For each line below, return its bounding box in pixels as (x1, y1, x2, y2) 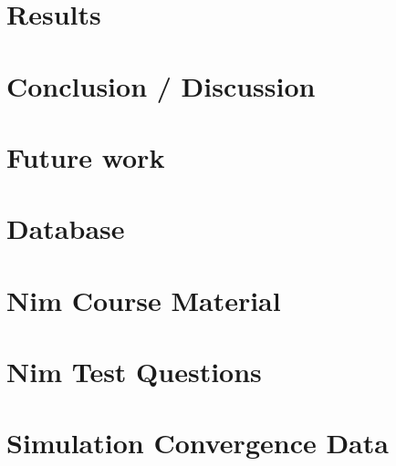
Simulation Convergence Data (6, 424, 389, 461)
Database (6, 210, 125, 247)
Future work (6, 138, 165, 175)
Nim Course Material (6, 281, 281, 318)
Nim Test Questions (6, 353, 262, 390)
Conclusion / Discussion (6, 67, 316, 104)
